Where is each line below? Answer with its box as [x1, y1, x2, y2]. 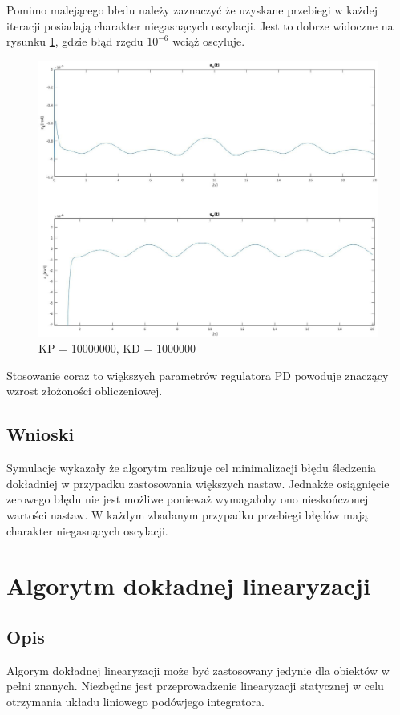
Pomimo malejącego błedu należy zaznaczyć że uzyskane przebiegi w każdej [6, 2, 378, 18]
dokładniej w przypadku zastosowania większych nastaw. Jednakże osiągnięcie [6, 475, 390, 491]
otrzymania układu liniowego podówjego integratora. [6, 693, 265, 709]
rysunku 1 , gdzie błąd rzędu [6, 33, 143, 50]
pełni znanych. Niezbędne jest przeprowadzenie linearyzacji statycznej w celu [6, 677, 384, 694]
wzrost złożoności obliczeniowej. [6, 382, 163, 399]
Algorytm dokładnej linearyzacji [6, 569, 370, 602]
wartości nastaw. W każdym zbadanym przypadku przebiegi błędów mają [6, 507, 368, 523]
